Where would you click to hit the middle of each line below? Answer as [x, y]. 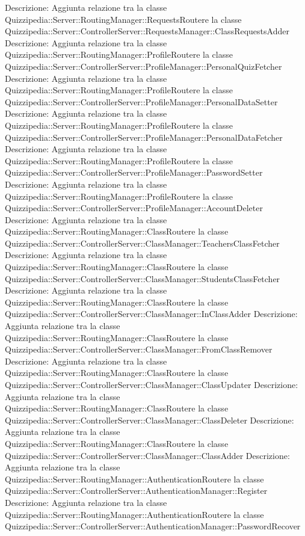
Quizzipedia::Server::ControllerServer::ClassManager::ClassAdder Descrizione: [147, 455]
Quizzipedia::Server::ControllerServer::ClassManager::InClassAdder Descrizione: [151, 314]
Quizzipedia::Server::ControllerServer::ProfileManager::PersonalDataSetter [141, 101]
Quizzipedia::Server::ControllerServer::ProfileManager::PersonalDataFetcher [144, 137]
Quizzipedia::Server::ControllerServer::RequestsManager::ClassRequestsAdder [147, 31]
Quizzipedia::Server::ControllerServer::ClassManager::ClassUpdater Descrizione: [152, 384]
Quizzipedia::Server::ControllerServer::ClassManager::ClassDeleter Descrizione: [149, 420]
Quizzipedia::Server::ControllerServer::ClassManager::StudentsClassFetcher [143, 278]
